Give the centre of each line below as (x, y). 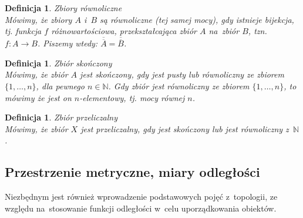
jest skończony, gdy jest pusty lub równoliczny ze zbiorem (182, 74)
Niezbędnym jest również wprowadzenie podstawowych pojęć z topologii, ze (141, 197)
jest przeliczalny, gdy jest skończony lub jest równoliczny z (185, 128)
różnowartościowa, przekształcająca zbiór (124, 31)
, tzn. (257, 31)
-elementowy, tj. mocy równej (132, 97)
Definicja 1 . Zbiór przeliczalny (61, 117)
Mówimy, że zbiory (38, 19)
